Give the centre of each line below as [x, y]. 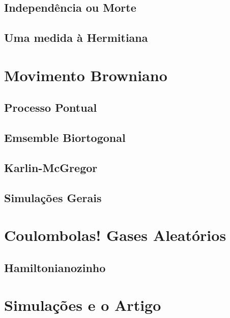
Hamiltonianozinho [55, 267]
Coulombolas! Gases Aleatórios [115, 235]
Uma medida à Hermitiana [76, 38]
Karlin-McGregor [51, 167]
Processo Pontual [51, 107]
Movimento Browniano [86, 75]
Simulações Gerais [53, 197]
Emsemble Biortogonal [65, 138]
